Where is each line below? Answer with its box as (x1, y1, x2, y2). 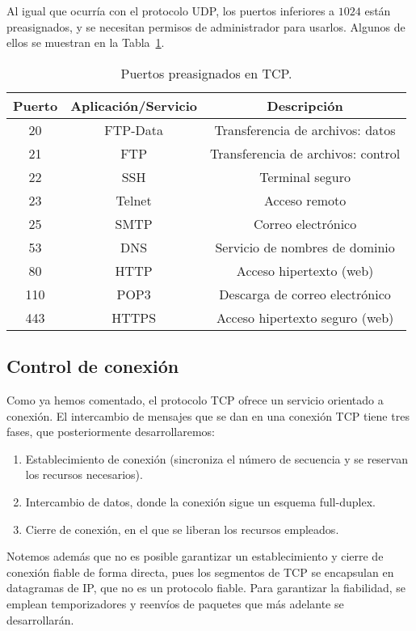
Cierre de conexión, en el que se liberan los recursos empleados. (25, 520, 339, 537)
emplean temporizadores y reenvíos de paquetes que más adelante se (6, 595, 344, 612)
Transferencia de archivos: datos (214, 120, 396, 139)
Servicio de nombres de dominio (215, 237, 395, 256)
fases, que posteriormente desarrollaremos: (6, 423, 216, 440)
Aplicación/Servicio (70, 95, 198, 115)
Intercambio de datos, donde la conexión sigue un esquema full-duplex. (25, 493, 376, 510)
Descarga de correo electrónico (219, 284, 391, 303)
